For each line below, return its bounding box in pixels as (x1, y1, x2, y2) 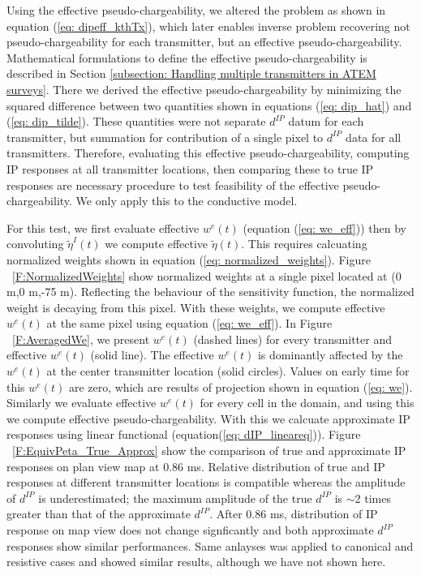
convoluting (6, 235, 64, 252)
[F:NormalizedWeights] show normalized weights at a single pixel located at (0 (12, 267, 402, 284)
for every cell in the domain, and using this (200, 394, 415, 411)
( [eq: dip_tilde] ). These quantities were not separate (6, 113, 266, 130)
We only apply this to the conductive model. (75, 192, 298, 209)
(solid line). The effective (90, 346, 214, 363)
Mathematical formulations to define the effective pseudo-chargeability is (6, 49, 367, 66)
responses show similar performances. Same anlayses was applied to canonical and (6, 537, 414, 554)
